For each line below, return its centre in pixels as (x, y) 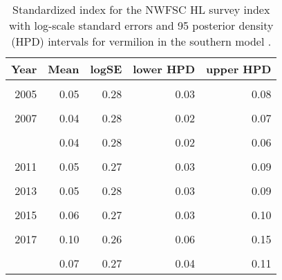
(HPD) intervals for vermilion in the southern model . (141, 41)
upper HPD (239, 69)
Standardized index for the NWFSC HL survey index (141, 9)
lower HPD (164, 69)
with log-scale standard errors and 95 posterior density (141, 25)
